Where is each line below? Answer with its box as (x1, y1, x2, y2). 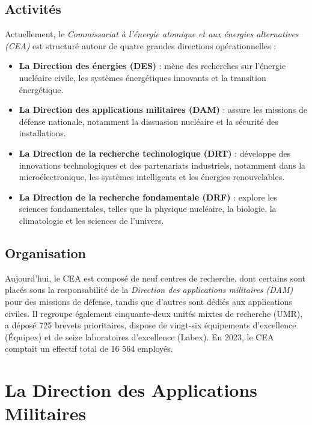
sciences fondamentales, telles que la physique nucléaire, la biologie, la (19, 202, 277, 215)
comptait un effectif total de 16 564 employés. (5, 342, 173, 355)
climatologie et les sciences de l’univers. (19, 214, 164, 226)
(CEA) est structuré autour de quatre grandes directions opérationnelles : (5, 39, 277, 52)
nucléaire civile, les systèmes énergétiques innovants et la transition (19, 71, 266, 83)
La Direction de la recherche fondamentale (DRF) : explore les (19, 190, 277, 203)
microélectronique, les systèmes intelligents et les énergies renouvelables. (19, 170, 285, 183)
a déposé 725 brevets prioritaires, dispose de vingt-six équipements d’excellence (5, 319, 296, 331)
